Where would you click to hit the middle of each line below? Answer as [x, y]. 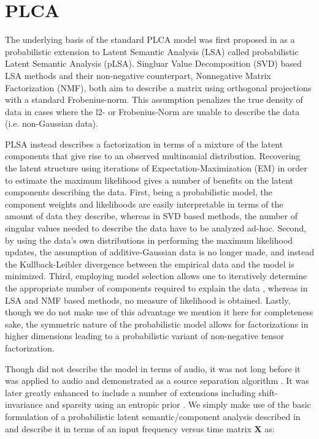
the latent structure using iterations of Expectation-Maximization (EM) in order [156, 168]
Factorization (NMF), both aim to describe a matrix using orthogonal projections [158, 87]
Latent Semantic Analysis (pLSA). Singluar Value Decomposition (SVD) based [153, 63]
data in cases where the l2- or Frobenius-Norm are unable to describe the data [152, 111]
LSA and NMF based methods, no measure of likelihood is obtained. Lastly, [148, 300]
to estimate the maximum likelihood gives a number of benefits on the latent [149, 180]
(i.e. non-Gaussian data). [52, 123]
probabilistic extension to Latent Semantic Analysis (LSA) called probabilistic [152, 51]
